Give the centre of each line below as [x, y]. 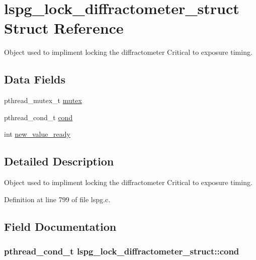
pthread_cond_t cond [38, 117]
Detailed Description [59, 161]
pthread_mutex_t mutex [43, 100]
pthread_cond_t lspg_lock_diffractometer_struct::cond [122, 251]
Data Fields [35, 79]
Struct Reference [64, 28]
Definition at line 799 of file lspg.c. [57, 199]
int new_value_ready [37, 134]
